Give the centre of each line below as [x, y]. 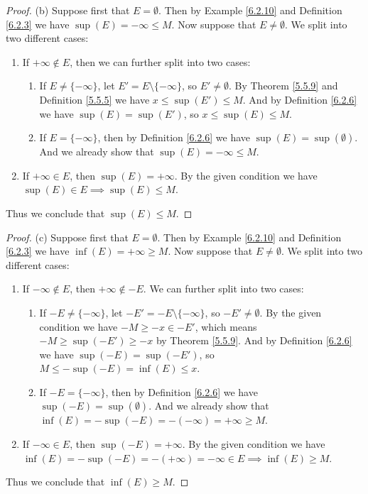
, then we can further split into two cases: [160, 61]
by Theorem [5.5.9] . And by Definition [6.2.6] [254, 340]
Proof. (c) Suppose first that [67, 237]
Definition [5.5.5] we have [94, 99]
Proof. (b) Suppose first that [68, 10]
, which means [226, 326]
